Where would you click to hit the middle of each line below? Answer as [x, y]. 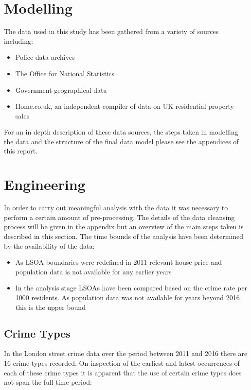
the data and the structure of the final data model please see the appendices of [121, 141]
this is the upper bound [50, 307]
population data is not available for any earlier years [93, 271]
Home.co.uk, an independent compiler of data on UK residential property [125, 106]
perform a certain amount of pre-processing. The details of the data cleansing [119, 217]
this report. [21, 151]
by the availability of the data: [49, 246]
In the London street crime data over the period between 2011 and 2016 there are [126, 353]
